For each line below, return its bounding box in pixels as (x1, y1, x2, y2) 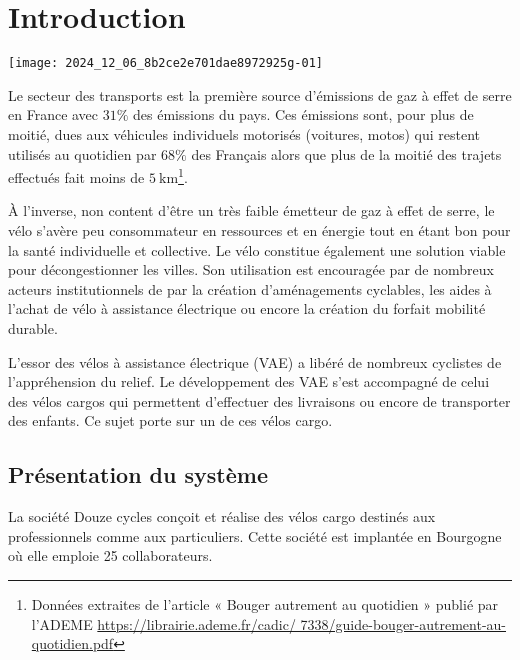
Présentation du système (8, 459, 268, 490)
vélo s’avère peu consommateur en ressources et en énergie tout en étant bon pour (8, 220, 511, 240)
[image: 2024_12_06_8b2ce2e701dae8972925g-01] (8, 56, 323, 71)
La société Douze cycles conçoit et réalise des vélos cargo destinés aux (8, 506, 436, 527)
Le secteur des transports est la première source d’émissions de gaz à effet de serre (8, 84, 512, 105)
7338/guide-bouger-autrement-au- (300, 613, 507, 634)
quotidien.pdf (31, 633, 114, 654)
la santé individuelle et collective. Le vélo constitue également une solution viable (8, 239, 506, 260)
